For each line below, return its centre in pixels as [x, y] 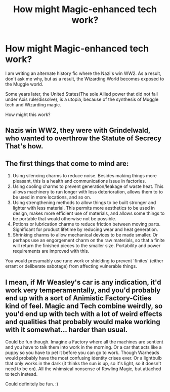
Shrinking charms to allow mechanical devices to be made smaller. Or [85, 235]
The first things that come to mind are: [67, 163]
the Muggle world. [24, 84]
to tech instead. [22, 374]
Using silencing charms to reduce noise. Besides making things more [84, 176]
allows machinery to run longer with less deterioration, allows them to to [88, 192]
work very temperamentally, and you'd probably [83, 290]
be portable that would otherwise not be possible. [64, 219]
